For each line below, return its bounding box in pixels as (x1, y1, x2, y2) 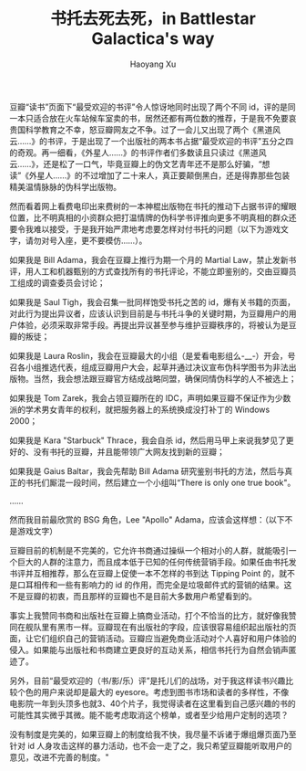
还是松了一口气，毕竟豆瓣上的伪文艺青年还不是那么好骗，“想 (43, 158, 270, 169)
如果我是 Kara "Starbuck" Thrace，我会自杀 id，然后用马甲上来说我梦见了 (9, 435, 287, 446)
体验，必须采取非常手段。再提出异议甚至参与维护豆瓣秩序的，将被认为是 (16, 319, 289, 330)
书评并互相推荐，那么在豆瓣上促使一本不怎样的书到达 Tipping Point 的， (9, 567, 280, 578)
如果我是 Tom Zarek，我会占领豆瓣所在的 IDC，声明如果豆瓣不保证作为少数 (9, 392, 291, 403)
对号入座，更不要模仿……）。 (40, 235, 148, 246)
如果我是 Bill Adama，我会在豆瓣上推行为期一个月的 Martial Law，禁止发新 (9, 254, 289, 265)
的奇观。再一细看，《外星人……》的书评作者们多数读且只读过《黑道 (9, 147, 260, 158)
